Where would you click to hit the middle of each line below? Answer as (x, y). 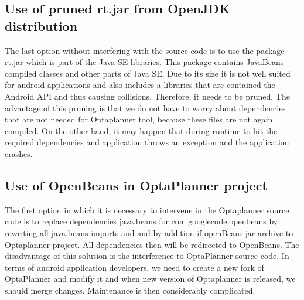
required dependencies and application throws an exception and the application (147, 142)
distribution (41, 25)
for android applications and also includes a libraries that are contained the (140, 85)
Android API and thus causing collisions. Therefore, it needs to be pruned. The (147, 96)
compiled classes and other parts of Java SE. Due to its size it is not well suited (148, 73)
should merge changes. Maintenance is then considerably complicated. (130, 290)
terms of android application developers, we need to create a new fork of (134, 267)
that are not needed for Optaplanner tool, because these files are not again (139, 119)
